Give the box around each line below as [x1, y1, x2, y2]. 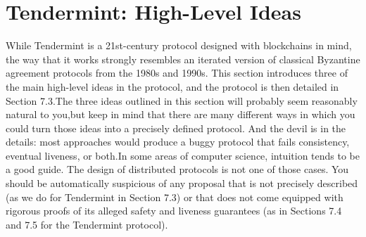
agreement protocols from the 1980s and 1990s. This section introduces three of [6, 65, 348, 80]
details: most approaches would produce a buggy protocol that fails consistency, [6, 134, 350, 149]
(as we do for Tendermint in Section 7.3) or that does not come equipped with [6, 189, 343, 204]
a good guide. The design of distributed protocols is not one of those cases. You [6, 162, 349, 177]
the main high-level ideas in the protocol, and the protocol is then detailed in [6, 79, 339, 94]
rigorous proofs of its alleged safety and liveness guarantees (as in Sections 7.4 [6, 203, 342, 218]
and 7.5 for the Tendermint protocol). [6, 217, 168, 231]
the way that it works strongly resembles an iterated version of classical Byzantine [6, 51, 360, 66]
